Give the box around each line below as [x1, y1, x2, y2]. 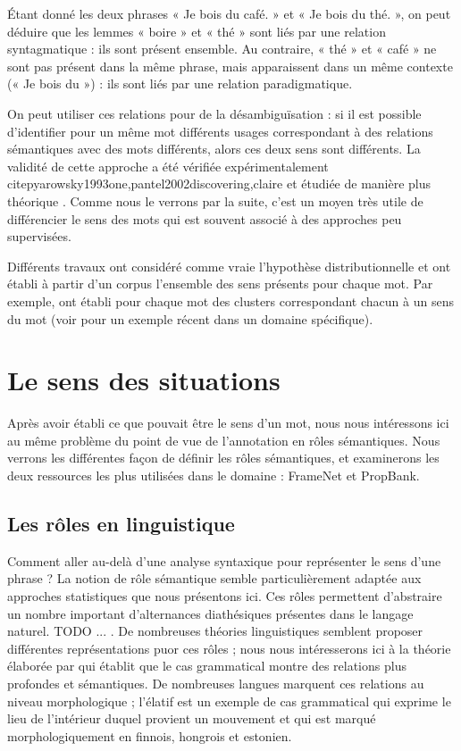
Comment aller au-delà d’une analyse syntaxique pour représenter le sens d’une [7, 551, 441, 570]
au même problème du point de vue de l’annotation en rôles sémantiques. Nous [7, 430, 440, 449]
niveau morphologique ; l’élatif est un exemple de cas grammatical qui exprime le [7, 691, 451, 710]
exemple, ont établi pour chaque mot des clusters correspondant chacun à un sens [7, 291, 454, 310]
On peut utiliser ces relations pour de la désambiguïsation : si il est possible [7, 104, 422, 122]
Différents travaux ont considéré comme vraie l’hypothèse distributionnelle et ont [7, 256, 451, 275]
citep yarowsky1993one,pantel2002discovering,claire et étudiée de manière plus [7, 174, 432, 193]
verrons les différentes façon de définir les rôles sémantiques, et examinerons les [7, 448, 440, 467]
